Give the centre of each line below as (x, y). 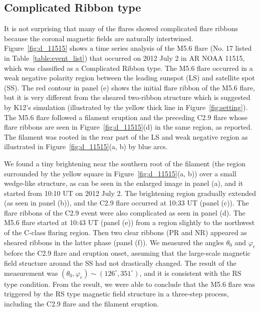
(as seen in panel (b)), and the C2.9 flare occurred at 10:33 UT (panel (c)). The (126, 203)
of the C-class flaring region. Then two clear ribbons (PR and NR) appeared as (125, 232)
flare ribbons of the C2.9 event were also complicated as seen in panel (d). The (125, 212)
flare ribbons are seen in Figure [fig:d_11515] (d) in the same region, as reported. (128, 127)
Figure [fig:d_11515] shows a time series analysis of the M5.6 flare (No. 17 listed (128, 48)
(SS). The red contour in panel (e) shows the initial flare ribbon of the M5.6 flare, (129, 87)
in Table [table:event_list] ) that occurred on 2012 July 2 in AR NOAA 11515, (124, 58)
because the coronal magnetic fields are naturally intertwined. (99, 38)
